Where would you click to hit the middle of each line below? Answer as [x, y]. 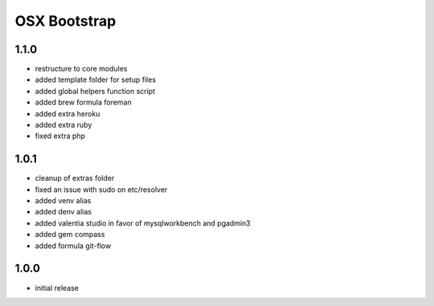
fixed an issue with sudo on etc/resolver [101, 190]
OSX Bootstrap [66, 21]
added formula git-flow [73, 246]
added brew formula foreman [83, 102]
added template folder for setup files [96, 80]
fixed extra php [60, 136]
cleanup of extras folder [75, 178]
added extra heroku [68, 113]
